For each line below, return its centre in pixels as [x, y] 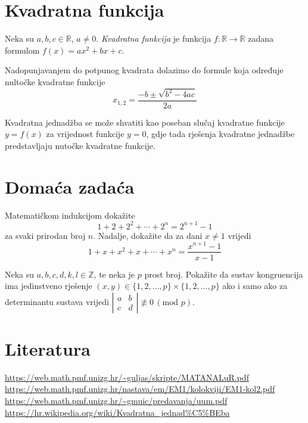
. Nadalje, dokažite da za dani [148, 235]
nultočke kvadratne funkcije [55, 81]
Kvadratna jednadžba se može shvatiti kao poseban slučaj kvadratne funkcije [145, 122]
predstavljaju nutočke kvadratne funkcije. [80, 146]
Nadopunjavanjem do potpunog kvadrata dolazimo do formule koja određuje [144, 70]
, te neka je [114, 274]
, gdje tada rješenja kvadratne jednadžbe [220, 134]
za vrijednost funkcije [85, 134]
